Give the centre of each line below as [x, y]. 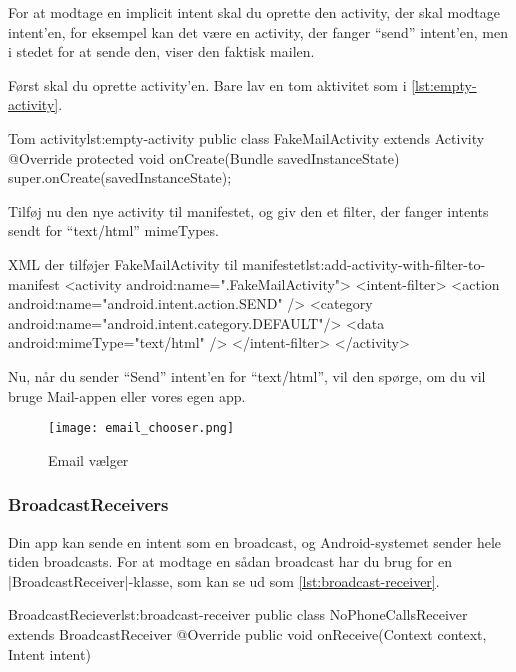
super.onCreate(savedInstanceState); [120, 177]
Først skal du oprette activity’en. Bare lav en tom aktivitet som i [207, 84]
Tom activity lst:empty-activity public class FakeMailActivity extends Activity [246, 137]
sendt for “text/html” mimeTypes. [113, 230]
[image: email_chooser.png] [141, 428]
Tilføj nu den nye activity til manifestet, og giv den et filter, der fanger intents [248, 210]
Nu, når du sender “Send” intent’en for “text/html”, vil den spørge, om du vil [247, 375]
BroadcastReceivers [88, 504]
